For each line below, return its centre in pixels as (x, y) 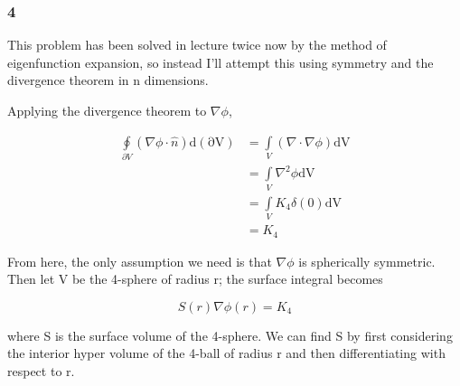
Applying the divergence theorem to (107, 110)
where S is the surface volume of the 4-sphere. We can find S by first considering (230, 335)
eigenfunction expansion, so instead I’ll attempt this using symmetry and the (221, 62)
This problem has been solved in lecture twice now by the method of (197, 45)
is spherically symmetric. (367, 261)
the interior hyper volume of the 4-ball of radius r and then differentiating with (226, 353)
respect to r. (41, 371)
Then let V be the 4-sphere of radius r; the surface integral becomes (195, 279)
